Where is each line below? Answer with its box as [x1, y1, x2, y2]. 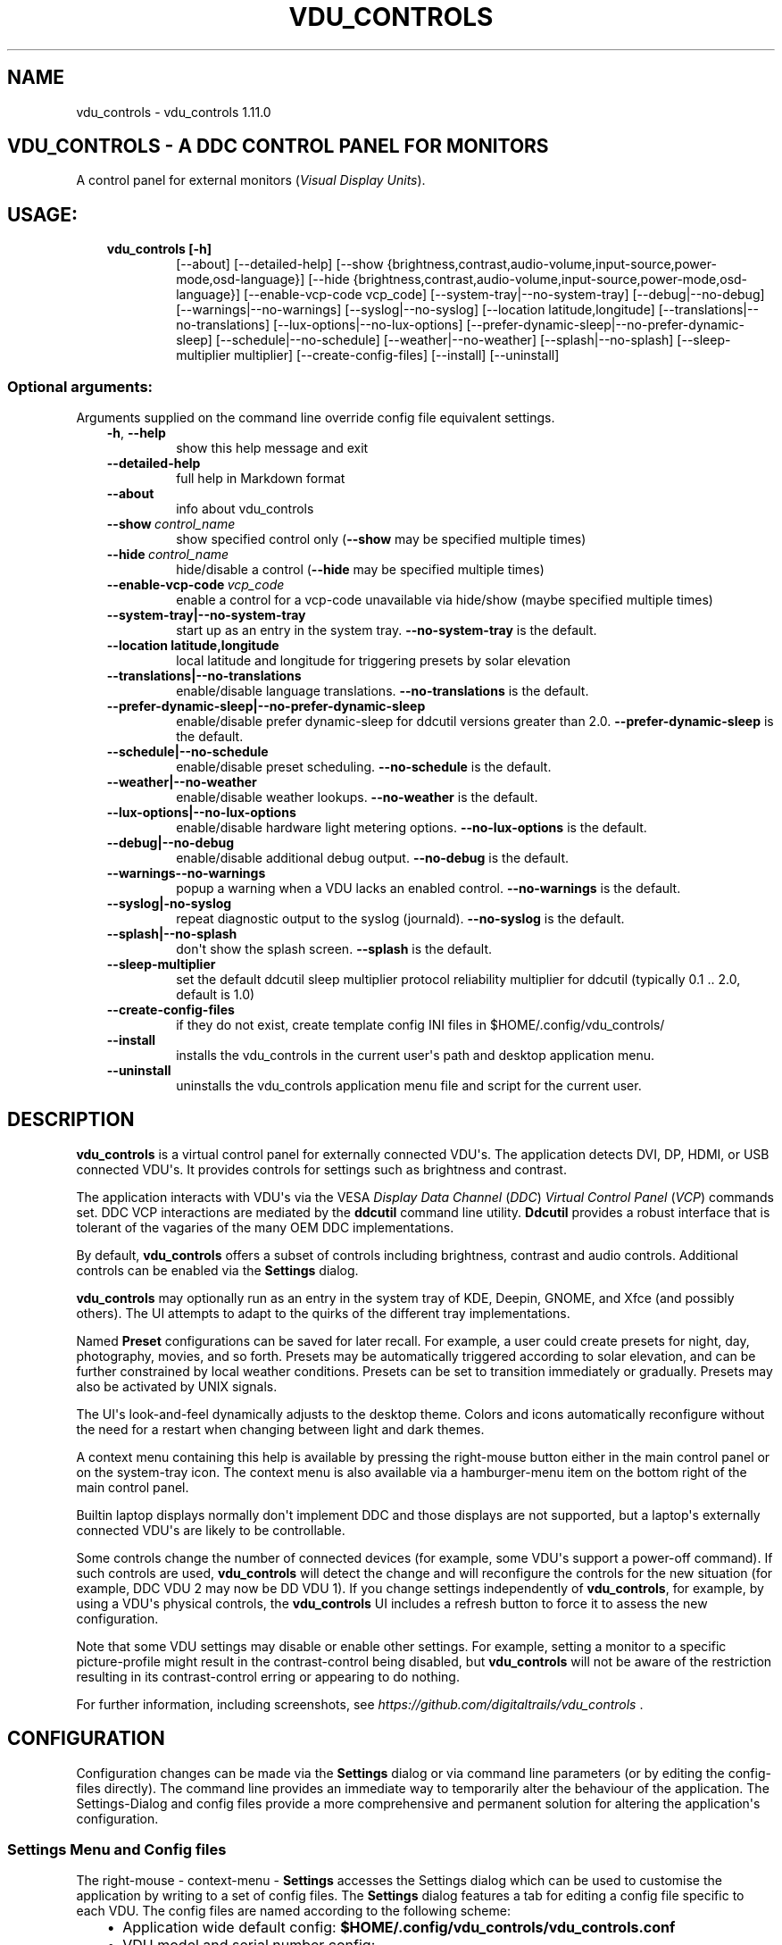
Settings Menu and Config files [7, 1841, 227, 1859]
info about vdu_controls [176, 501, 314, 517]
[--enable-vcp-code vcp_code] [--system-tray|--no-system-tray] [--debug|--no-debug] [244, 287, 765, 303]
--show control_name [106, 516, 236, 532]
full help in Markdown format [176, 471, 345, 487]
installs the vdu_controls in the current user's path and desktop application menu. [176, 1048, 655, 1064]
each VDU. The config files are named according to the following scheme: [76, 1903, 511, 1919]
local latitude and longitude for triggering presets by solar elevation [176, 653, 571, 669]
